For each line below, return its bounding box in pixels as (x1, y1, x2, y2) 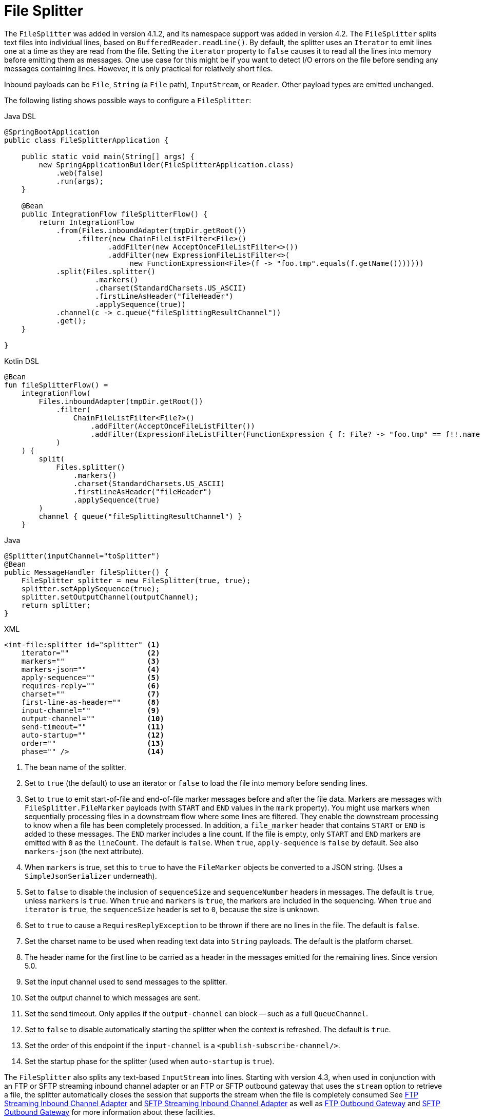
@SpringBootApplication (4, 127, 100, 136)
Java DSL (4, 111, 36, 121)
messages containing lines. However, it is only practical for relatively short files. (4, 64, 273, 73)
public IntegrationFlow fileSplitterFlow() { (21, 209, 208, 218)
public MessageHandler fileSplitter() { (4, 568, 169, 576)
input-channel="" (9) (21, 706, 160, 715)
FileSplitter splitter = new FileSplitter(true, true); (21, 576, 251, 585)
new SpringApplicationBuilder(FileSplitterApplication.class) (38, 160, 294, 169)
